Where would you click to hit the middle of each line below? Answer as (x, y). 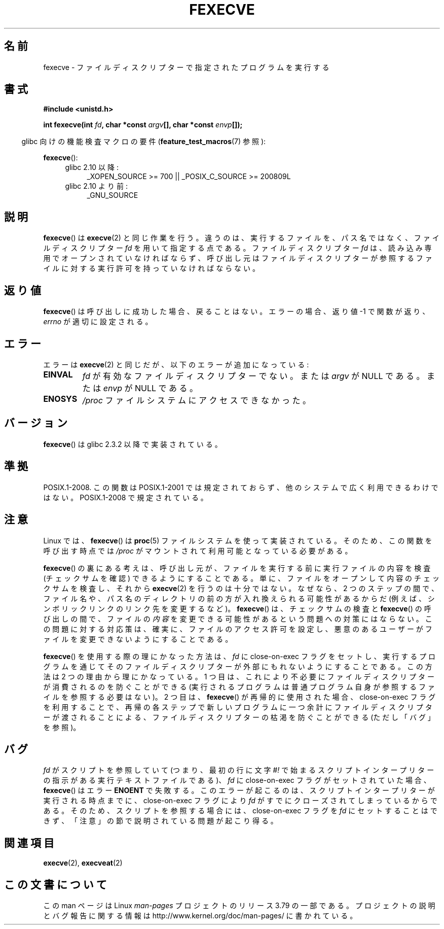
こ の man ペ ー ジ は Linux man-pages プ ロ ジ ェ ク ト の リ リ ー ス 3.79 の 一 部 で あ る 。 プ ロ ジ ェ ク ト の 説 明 (239, 906)
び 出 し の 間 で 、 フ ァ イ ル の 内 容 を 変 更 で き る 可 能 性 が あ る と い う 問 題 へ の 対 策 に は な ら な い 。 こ (238, 618)
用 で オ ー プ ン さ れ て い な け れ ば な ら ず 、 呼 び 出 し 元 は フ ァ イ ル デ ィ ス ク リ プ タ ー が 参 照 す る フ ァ (238, 258)
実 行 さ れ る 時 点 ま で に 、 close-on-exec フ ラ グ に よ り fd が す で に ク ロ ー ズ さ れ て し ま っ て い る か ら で (240, 801)
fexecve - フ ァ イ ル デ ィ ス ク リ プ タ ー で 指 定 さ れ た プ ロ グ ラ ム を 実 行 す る (186, 67)
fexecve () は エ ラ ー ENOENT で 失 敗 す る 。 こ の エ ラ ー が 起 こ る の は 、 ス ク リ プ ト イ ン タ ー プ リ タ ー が (239, 790)
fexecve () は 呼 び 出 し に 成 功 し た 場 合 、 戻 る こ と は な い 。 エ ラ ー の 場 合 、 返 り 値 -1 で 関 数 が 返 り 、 (236, 312)
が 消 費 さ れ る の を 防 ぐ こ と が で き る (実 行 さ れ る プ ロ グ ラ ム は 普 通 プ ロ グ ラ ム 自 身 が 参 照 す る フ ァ (239, 686)
